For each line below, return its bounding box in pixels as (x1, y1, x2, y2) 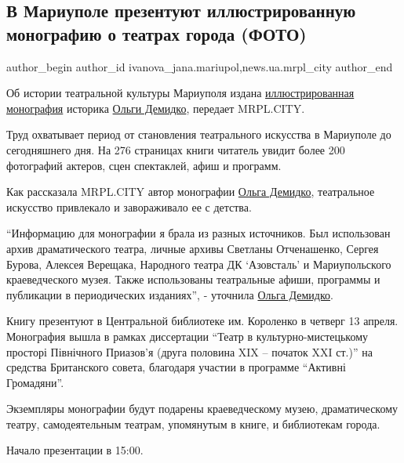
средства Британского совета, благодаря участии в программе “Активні (6, 359, 346, 375)
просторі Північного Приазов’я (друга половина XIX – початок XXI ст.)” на (6, 343, 373, 360)
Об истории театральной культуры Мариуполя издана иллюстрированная (6, 85, 355, 101)
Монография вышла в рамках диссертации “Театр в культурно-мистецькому (6, 327, 369, 344)
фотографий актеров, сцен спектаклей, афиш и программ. (6, 157, 282, 173)
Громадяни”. (6, 374, 64, 390)
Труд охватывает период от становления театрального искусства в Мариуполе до (6, 126, 391, 143)
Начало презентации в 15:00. (6, 442, 144, 458)
